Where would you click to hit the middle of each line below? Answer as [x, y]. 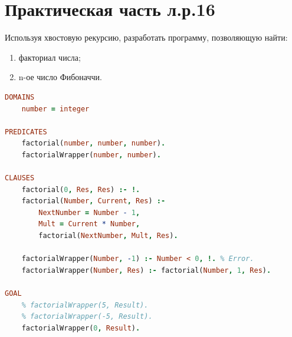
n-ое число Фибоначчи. [60, 77]
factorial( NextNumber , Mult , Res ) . [108, 236]
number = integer [55, 109]
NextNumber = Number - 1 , [89, 212]
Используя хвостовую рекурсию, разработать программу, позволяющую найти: [146, 37]
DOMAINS [20, 97]
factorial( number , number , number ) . [93, 143]
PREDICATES [26, 132]
